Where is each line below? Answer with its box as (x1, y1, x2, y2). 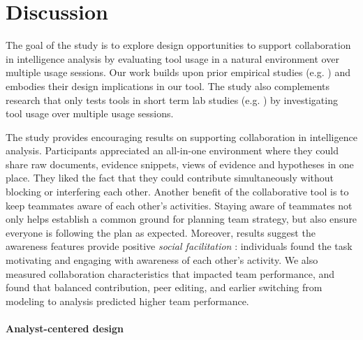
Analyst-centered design (6, 321, 124, 335)
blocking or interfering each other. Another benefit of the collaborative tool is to (6, 184, 349, 199)
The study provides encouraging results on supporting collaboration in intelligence (6, 129, 357, 144)
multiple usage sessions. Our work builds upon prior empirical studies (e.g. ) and (6, 65, 350, 80)
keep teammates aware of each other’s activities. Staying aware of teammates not (6, 198, 353, 212)
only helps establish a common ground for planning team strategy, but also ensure (6, 212, 357, 226)
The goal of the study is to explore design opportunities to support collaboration (6, 38, 351, 52)
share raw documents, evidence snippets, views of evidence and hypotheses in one (6, 156, 354, 171)
